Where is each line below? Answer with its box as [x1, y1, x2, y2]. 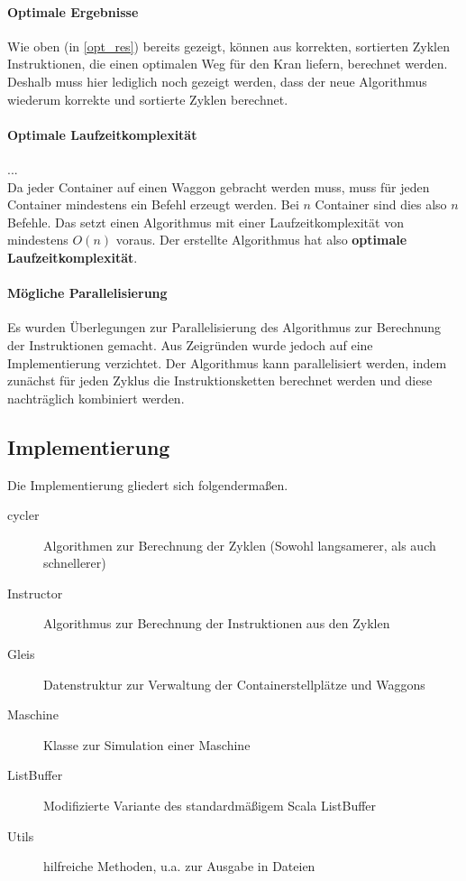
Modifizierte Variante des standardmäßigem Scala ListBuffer [43, 796, 377, 815]
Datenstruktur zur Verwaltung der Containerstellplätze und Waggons [43, 674, 425, 693]
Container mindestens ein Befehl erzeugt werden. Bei [7, 195, 299, 214]
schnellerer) [43, 553, 106, 572]
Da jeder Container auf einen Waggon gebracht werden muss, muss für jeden [7, 177, 430, 196]
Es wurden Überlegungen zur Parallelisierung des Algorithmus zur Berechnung [7, 318, 442, 337]
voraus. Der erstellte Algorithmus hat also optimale [115, 230, 407, 249]
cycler [7, 505, 40, 524]
